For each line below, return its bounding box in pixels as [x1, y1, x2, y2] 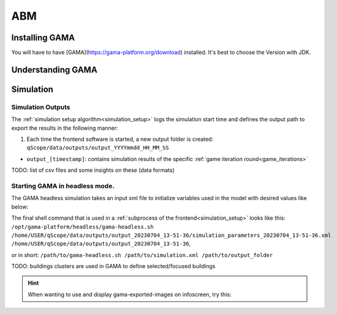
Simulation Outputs [11, 103, 70, 111]
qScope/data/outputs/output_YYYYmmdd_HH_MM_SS [26, 144, 169, 151]
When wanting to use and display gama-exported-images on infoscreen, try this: [28, 291, 232, 298]
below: [11, 203, 29, 211]
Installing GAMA [11, 32, 75, 43]
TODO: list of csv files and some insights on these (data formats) [11, 166, 175, 174]
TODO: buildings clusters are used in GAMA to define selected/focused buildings [11, 263, 216, 270]
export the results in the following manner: [11, 124, 119, 132]
